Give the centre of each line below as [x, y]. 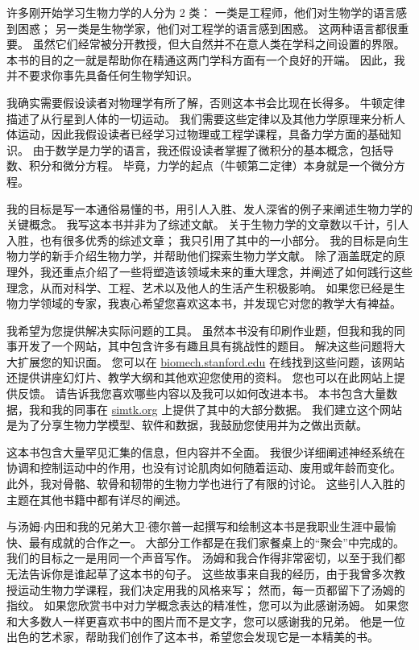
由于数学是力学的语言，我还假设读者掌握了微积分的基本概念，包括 [207, 149]
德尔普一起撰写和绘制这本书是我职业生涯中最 [266, 526]
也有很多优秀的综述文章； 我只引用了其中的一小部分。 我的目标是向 [219, 240]
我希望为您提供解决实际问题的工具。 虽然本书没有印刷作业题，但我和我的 [200, 330]
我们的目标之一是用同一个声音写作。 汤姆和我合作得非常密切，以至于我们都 [206, 558]
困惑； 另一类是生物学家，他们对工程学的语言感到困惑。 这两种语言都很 [207, 28]
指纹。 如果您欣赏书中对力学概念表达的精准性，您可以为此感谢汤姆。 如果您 [208, 605]
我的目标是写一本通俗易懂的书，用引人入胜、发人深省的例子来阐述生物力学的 [209, 208]
